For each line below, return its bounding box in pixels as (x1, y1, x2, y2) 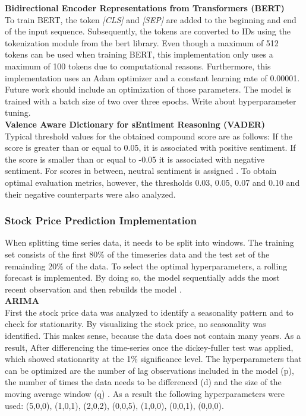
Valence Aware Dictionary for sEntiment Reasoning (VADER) (5, 118, 266, 130)
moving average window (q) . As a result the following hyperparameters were (5, 388, 285, 400)
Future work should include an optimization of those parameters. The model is (5, 83, 292, 96)
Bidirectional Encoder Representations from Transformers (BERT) (5, 2, 285, 14)
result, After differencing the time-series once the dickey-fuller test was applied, (5, 341, 294, 353)
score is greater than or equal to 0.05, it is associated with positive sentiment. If (5, 141, 296, 154)
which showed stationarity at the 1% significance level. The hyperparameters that (5, 353, 302, 365)
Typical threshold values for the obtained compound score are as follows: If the (5, 129, 292, 142)
